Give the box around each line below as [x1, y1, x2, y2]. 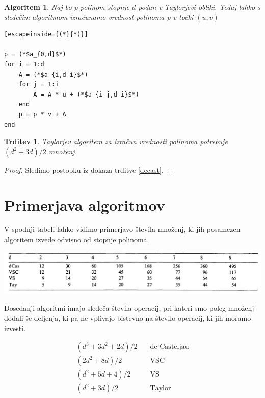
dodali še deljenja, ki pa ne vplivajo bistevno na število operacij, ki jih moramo [4, 313, 251, 323]
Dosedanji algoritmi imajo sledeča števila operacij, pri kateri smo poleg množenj [4, 302, 254, 313]
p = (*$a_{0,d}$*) [4, 51, 66, 58]
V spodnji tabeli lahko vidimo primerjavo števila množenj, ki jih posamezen [4, 224, 241, 235]
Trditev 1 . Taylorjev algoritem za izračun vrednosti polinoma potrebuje [4, 136, 228, 147]
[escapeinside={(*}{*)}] [4, 31, 88, 38]
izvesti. [4, 322, 26, 333]
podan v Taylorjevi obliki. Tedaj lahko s [138, 2, 260, 12]
